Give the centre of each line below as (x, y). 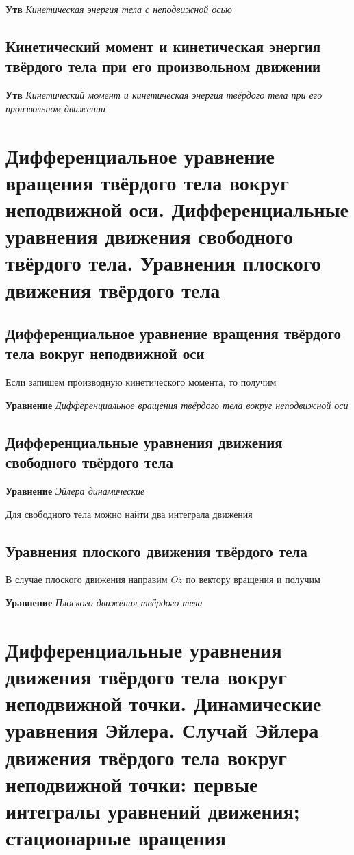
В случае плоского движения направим (87, 579)
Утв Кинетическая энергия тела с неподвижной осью (119, 9)
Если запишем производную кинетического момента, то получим (141, 382)
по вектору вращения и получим (253, 579)
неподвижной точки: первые (132, 783)
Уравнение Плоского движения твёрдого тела (104, 603)
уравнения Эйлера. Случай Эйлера (162, 730)
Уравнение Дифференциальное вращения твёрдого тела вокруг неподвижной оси (177, 405)
